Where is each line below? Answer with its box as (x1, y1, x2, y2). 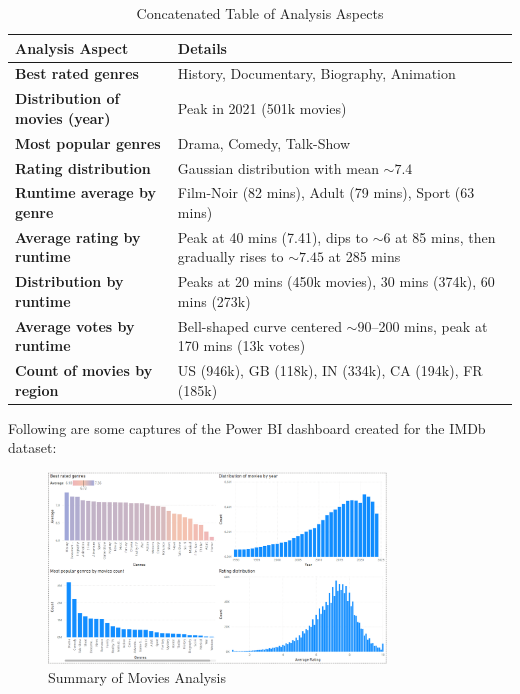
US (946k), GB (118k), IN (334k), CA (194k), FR (177, 360, 483, 381)
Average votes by (15, 315, 135, 336)
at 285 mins (328, 246, 401, 267)
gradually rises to (177, 246, 284, 267)
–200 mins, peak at (371, 315, 488, 336)
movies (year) (15, 107, 111, 128)
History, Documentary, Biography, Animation (177, 63, 456, 84)
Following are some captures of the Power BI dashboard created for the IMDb (8, 417, 486, 438)
